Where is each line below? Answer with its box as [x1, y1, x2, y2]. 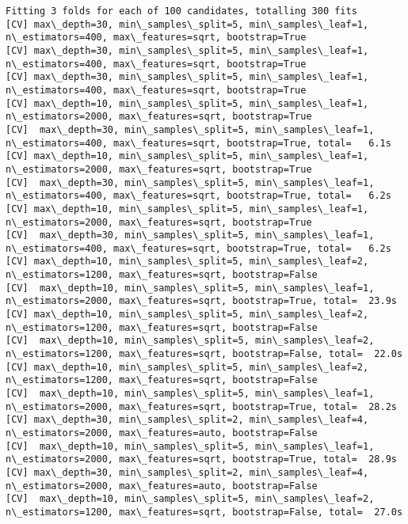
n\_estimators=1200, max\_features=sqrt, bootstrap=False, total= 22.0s [6, 348, 403, 360]
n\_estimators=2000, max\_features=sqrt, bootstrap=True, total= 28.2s [6, 401, 397, 412]
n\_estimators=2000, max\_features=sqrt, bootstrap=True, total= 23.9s [6, 295, 397, 307]
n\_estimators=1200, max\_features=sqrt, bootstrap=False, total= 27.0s [6, 506, 403, 518]
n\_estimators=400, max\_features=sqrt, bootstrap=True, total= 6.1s [6, 137, 391, 149]
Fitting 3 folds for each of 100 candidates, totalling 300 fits [6, 6, 357, 17]
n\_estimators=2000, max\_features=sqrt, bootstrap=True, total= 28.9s [6, 454, 397, 465]
